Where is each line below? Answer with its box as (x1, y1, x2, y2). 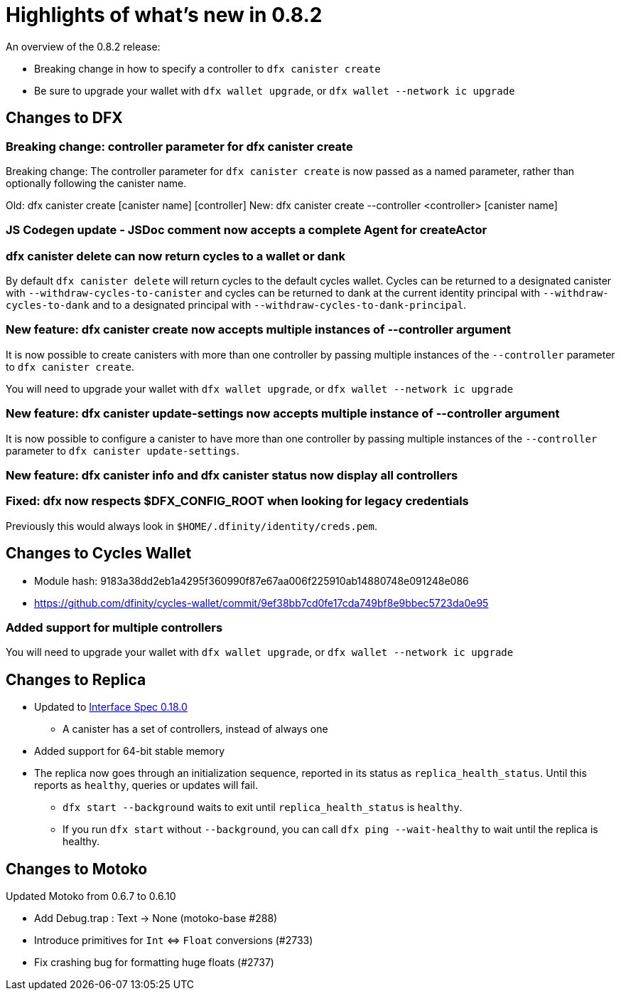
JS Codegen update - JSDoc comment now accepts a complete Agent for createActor (6, 223, 487, 238)
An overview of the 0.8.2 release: (6, 40, 161, 53)
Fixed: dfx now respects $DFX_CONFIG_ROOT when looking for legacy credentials (6, 494, 469, 509)
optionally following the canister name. (6, 176, 187, 189)
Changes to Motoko (6, 859, 148, 878)
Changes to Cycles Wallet (6, 544, 192, 563)
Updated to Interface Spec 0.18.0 (34, 701, 188, 714)
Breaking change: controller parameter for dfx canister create (6, 139, 353, 154)
